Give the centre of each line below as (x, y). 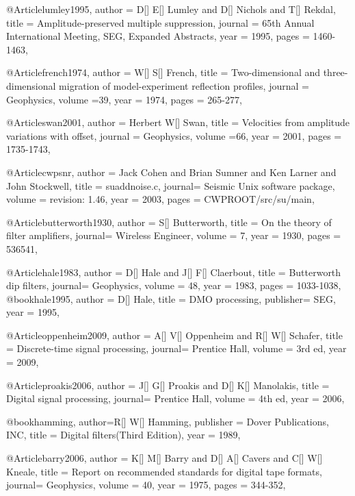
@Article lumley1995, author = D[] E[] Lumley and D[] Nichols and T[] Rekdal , (171, 9)
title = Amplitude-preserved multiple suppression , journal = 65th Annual (160, 22)
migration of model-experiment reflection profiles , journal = (184, 85)
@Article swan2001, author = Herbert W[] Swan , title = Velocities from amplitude (178, 122)
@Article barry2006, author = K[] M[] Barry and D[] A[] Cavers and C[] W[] (165, 458)
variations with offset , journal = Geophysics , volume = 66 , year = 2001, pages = (174, 135)
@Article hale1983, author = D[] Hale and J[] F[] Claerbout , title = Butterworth (174, 272)
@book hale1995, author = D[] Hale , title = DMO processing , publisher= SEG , (171, 298)
